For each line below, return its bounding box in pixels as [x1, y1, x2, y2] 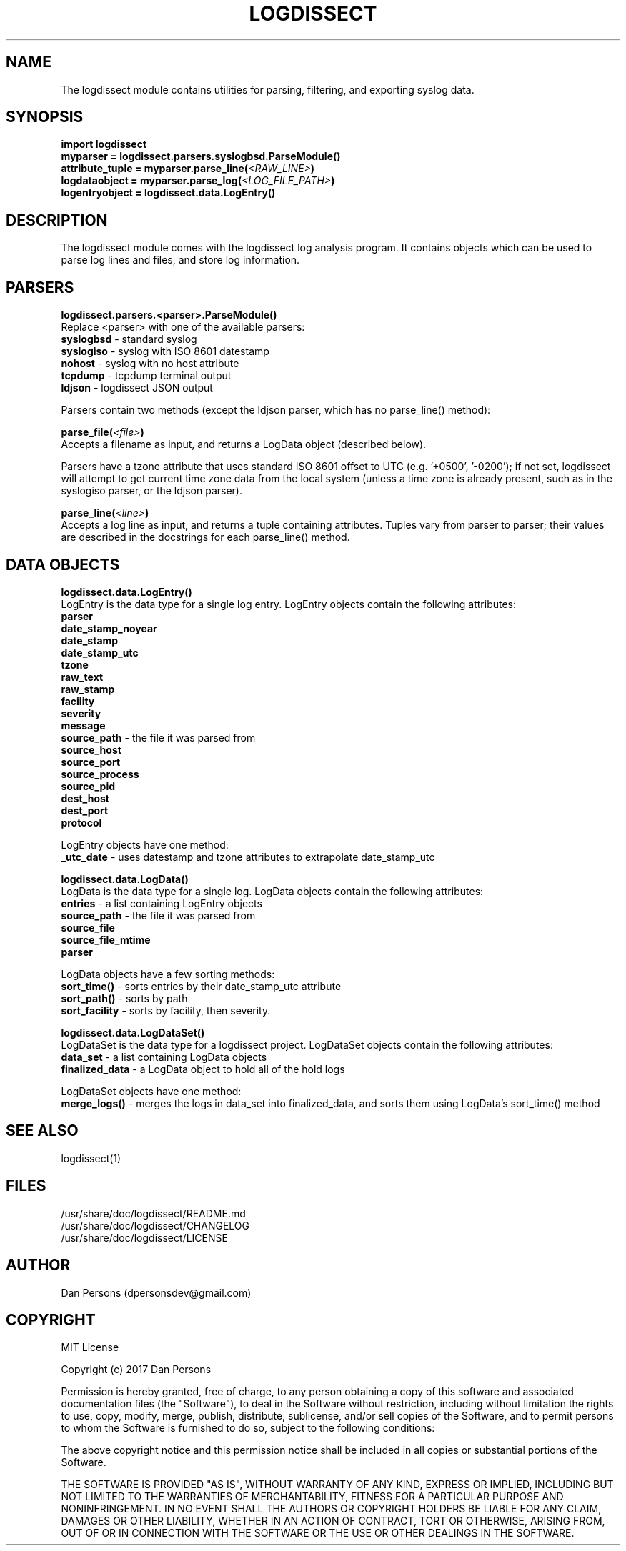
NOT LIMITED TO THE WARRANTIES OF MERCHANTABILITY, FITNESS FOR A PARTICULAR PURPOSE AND [61, 1490, 564, 1503]
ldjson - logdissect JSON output [61, 381, 213, 394]
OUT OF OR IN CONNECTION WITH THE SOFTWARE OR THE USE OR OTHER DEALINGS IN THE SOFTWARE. [61, 1527, 575, 1540]
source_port [61, 755, 121, 768]
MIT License [61, 1341, 119, 1354]
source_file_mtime [61, 933, 151, 946]
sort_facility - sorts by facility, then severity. [61, 1004, 271, 1017]
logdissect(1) [61, 1152, 121, 1165]
